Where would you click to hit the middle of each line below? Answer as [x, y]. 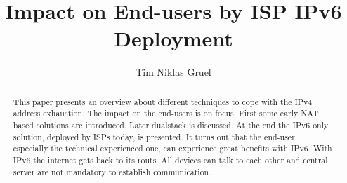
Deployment [173, 38]
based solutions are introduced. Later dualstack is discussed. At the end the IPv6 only [171, 125]
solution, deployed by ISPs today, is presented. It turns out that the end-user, [155, 136]
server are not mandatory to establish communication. [112, 171]
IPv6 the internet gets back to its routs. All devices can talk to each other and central [170, 160]
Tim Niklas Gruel [173, 72]
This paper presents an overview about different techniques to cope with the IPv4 [163, 101]
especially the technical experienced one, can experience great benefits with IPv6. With [172, 148]
